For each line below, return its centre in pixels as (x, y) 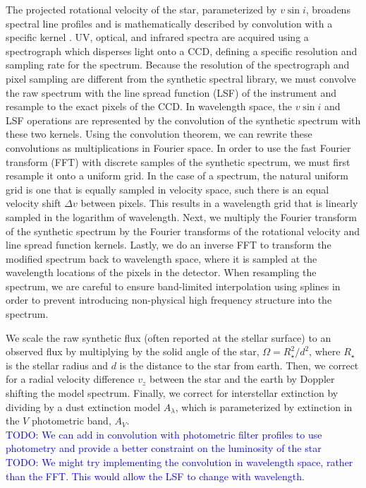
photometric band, (71, 421)
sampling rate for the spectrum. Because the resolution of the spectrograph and (178, 65)
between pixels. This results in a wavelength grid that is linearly (219, 203)
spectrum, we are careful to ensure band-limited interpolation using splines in (173, 286)
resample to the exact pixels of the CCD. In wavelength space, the (149, 106)
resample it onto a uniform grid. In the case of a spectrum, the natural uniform (177, 175)
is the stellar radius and (57, 365)
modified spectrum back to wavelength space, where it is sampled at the (161, 258)
